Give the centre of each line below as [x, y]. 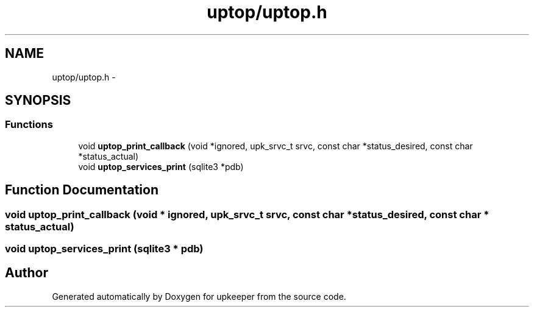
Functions [29, 125]
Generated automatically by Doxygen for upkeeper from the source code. [199, 296]
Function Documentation [82, 190]
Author [27, 273]
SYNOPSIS [38, 101]
